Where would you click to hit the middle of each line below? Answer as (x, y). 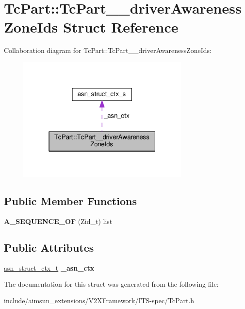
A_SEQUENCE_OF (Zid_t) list (58, 221)
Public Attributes (49, 247)
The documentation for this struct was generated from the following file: (111, 284)
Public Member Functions (70, 201)
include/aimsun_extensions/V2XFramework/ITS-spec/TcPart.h (99, 300)
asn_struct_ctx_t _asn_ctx (49, 267)
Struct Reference (121, 27)
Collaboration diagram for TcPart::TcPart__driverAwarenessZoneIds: (108, 50)
